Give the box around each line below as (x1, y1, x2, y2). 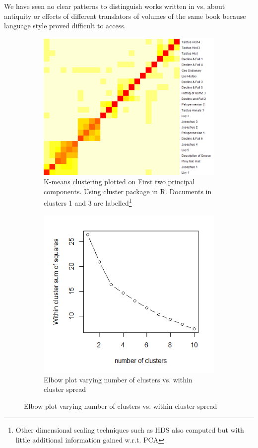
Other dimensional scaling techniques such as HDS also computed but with (15, 425, 244, 435)
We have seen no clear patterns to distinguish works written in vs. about (4, 1, 225, 11)
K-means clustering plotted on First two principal (44, 176, 195, 187)
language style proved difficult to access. (4, 20, 126, 31)
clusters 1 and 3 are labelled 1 (44, 196, 132, 208)
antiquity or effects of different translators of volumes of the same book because (4, 10, 246, 21)
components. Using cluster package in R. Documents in (44, 186, 212, 196)
